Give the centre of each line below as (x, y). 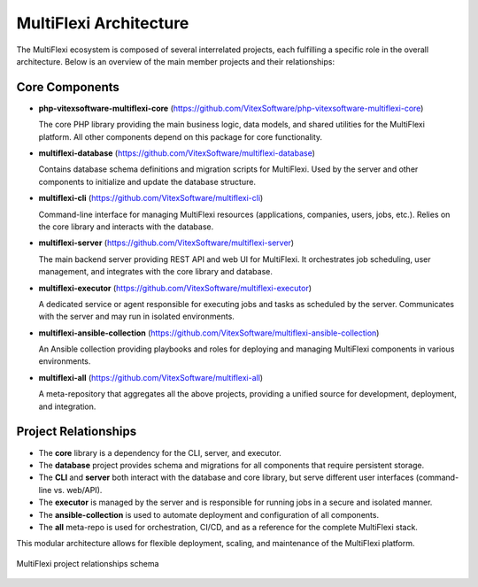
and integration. (67, 406)
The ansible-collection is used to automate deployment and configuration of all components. (209, 514)
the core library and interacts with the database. (126, 227)
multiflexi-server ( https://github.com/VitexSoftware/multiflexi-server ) (166, 243)
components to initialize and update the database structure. (147, 182)
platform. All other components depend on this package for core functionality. (181, 136)
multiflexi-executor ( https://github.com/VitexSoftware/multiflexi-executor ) (175, 288)
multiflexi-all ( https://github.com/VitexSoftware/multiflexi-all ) (151, 377)
